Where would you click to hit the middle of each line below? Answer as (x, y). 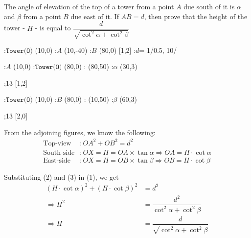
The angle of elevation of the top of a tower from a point (89, 6)
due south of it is (209, 6)
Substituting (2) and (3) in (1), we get (61, 177)
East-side (57, 160)
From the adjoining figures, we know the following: (80, 132)
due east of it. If (95, 16)
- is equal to (53, 28)
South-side (59, 153)
